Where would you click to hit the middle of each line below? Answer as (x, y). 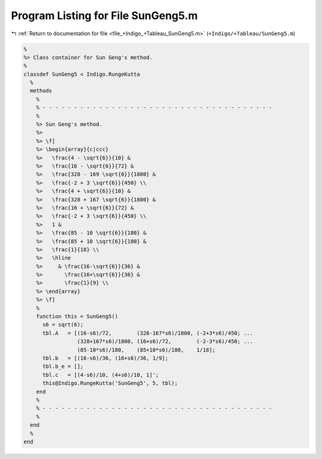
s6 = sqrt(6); (63, 325)
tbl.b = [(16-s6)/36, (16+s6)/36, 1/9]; (106, 358)
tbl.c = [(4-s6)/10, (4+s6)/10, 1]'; (101, 375)
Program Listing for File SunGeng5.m (104, 16)
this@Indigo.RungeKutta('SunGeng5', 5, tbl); (110, 383)
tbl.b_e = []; (63, 366)
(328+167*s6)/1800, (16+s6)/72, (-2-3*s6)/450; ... (165, 341)
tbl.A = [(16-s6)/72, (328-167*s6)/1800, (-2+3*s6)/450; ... (148, 333)
